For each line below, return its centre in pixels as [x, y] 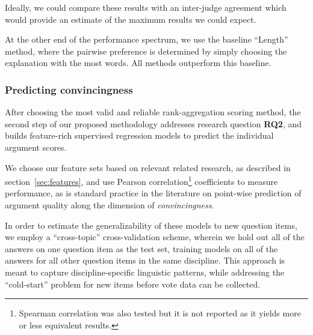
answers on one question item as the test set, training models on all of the [141, 248]
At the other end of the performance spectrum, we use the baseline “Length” [147, 39]
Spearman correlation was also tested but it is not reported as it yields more [160, 313]
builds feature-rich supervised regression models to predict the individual [139, 135]
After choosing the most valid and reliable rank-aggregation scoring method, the [153, 112]
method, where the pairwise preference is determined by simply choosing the [146, 51]
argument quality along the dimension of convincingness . [110, 205]
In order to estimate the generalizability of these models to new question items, [151, 225]
